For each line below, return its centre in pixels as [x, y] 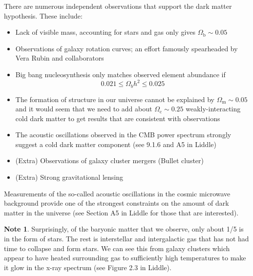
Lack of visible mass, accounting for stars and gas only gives [105, 32]
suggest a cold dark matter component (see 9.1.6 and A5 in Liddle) [116, 144]
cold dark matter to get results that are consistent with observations [118, 118]
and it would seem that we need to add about [84, 109]
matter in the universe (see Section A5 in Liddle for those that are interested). [121, 212]
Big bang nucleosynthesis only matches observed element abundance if [120, 74]
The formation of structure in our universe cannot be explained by [115, 99]
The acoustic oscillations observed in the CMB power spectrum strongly [123, 135]
